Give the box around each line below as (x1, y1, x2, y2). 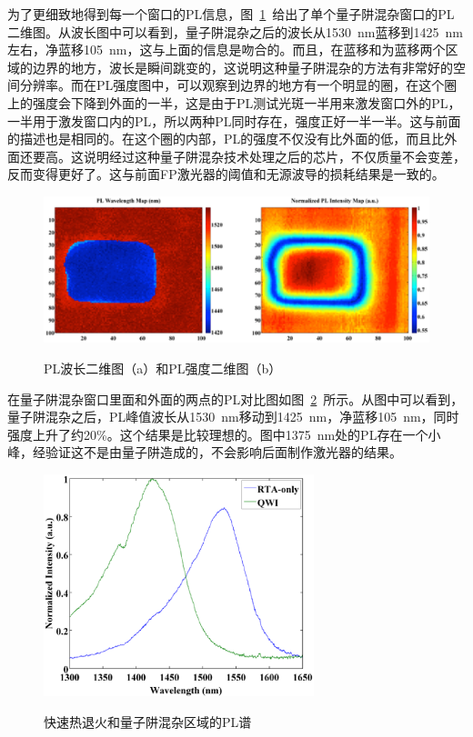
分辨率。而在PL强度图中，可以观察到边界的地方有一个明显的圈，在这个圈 (19, 75, 458, 95)
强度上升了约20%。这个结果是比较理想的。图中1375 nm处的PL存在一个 (7, 424, 428, 443)
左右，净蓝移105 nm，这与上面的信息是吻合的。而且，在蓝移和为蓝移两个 (7, 40, 446, 59)
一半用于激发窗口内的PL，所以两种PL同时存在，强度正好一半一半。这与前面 (7, 111, 461, 130)
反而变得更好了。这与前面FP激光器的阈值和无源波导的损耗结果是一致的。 (7, 164, 445, 184)
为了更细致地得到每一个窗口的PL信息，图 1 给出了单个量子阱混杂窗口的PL (7, 5, 455, 23)
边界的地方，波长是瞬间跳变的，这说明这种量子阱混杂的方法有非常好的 (32, 57, 453, 76)
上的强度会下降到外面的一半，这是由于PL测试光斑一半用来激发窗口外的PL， (7, 93, 461, 112)
